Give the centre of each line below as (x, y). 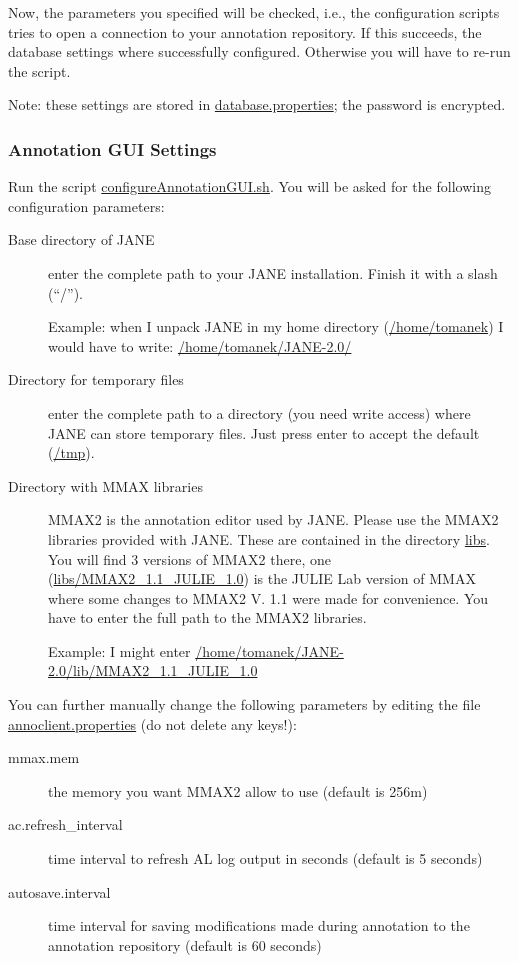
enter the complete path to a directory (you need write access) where (259, 412)
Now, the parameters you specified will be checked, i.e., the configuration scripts (254, 12)
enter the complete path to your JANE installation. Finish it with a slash (273, 272)
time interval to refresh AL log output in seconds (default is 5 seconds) (265, 858)
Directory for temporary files (96, 379)
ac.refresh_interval (65, 824)
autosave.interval (59, 891)
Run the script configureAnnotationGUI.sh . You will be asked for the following (249, 186)
